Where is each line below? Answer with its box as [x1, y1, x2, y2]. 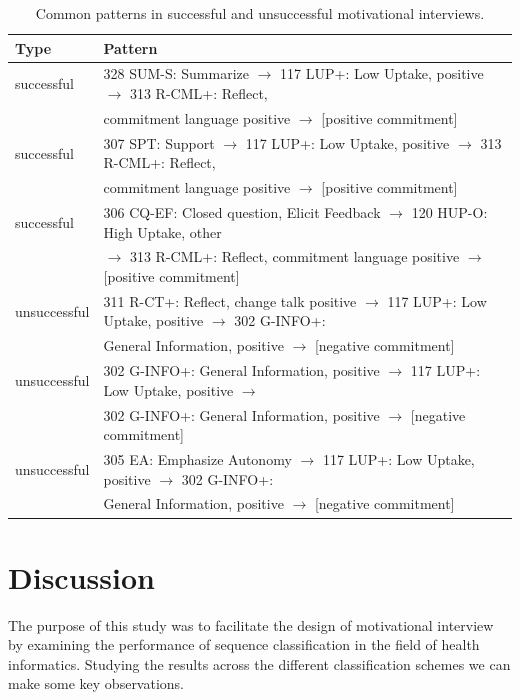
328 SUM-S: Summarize [103, 63, 250, 84]
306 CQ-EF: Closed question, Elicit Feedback [103, 202, 381, 222]
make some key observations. [8, 673, 185, 694]
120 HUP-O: [411, 202, 488, 222]
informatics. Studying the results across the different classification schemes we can [8, 653, 511, 674]
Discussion [8, 556, 155, 597]
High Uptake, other [103, 221, 222, 242]
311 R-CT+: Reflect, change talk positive [103, 290, 357, 311]
